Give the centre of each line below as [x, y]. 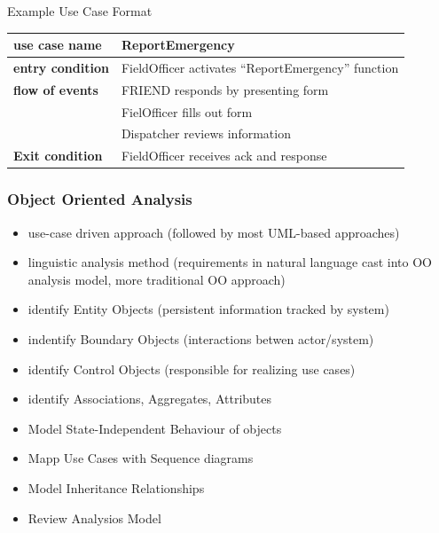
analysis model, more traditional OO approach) [157, 279]
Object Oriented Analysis [100, 199]
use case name [58, 45]
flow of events [56, 89]
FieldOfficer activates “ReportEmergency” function [260, 67]
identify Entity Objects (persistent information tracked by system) [208, 309]
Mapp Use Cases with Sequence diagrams [141, 458]
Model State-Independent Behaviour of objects [155, 428]
